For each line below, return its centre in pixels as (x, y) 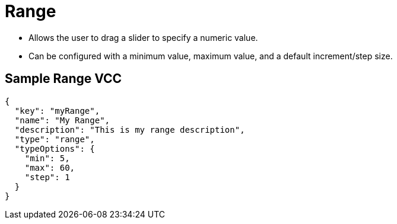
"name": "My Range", (62, 120)
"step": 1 (47, 177)
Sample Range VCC (63, 79)
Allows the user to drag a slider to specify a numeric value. (143, 37)
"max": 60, (50, 167)
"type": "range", (55, 139)
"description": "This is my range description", (130, 129)
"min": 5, (47, 158)
